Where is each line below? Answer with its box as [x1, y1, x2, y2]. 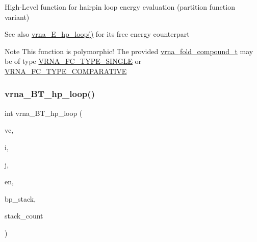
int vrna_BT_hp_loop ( [5, 107, 83, 118]
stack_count [5, 210, 43, 221]
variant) [5, 11, 30, 22]
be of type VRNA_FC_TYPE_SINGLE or [5, 56, 142, 66]
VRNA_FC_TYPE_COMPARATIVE [5, 65, 127, 76]
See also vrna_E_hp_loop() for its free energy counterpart [5, 29, 190, 39]
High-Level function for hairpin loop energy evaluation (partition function [5, 2, 235, 12]
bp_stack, [5, 193, 36, 204]
